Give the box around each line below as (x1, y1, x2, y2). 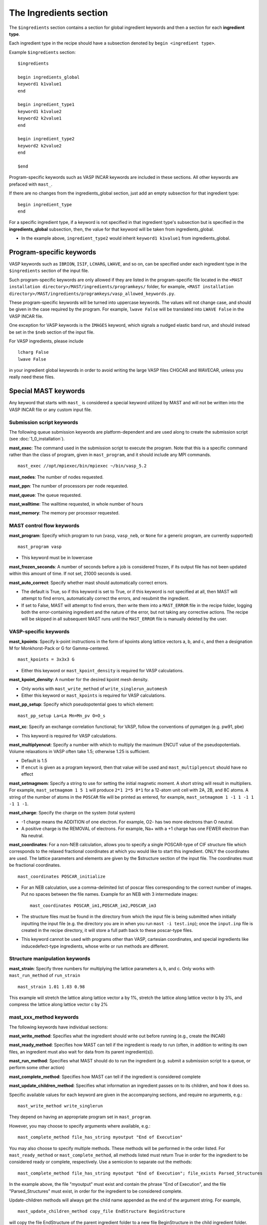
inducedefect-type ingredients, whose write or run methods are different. (21, 943, 169, 949)
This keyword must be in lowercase (21, 555, 93, 561)
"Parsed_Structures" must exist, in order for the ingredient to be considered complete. (9, 1188, 183, 1194)
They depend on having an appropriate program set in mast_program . (9, 1114, 152, 1120)
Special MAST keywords (9, 387, 85, 395)
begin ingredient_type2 (18, 136, 75, 142)
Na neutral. (21, 833, 44, 838)
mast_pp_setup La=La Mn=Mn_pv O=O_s (18, 713, 106, 718)
